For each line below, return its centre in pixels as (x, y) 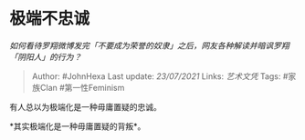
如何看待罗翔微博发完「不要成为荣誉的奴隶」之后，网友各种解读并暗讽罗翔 (149, 45)
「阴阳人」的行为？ (46, 56)
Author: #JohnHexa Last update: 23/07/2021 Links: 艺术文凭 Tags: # (160, 76)
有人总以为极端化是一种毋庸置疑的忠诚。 (85, 106)
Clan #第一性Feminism (82, 87)
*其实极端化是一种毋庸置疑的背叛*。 (78, 126)
